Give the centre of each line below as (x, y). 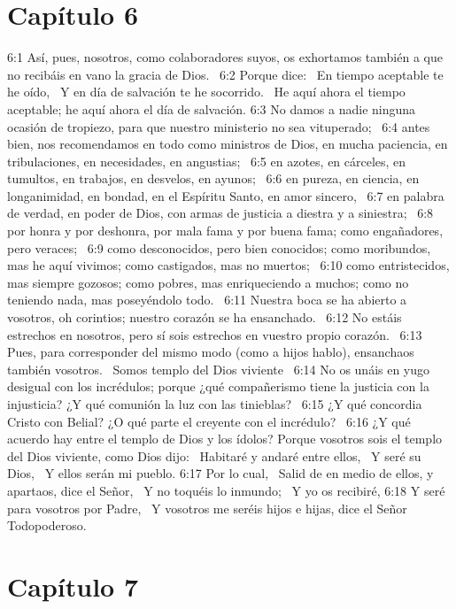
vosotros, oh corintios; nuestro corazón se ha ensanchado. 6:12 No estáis (205, 317)
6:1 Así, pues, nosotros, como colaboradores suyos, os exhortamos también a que (225, 57)
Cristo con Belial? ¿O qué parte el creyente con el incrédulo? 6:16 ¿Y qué (209, 421)
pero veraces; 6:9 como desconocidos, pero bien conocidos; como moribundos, (219, 247)
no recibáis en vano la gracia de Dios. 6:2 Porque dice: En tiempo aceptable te (225, 74)
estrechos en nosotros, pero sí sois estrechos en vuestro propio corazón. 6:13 (215, 334)
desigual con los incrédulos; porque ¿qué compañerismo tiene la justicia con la (218, 386)
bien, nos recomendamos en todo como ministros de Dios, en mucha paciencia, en (228, 144)
